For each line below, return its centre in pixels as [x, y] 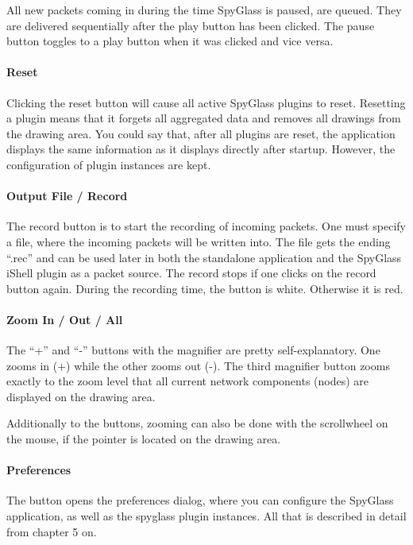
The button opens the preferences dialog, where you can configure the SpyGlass [200, 500]
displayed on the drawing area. [81, 396]
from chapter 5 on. [52, 531]
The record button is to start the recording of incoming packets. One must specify [206, 226]
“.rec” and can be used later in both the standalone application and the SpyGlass [204, 257]
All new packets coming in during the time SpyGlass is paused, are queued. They [204, 10]
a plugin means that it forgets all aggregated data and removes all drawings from [204, 118]
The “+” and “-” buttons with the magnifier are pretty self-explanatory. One [193, 350]
